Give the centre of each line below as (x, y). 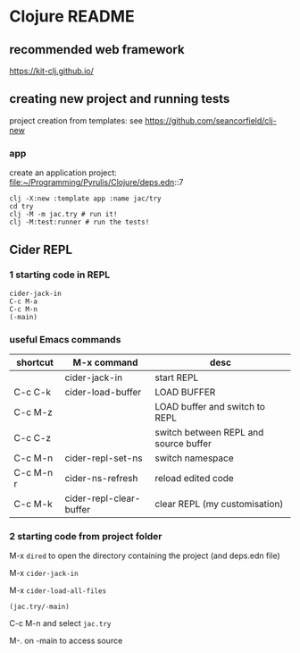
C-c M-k (33, 505)
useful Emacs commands (65, 339)
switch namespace (194, 458)
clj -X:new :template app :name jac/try (86, 199)
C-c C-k (33, 393)
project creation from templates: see (76, 120)
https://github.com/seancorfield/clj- (210, 120)
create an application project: (63, 173)
